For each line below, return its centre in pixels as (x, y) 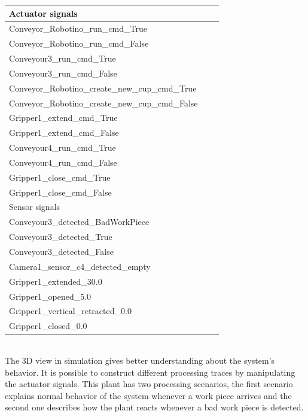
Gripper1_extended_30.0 (56, 281)
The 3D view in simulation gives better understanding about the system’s (140, 360)
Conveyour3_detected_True (61, 237)
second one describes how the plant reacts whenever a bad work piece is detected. (154, 407)
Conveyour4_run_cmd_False (63, 162)
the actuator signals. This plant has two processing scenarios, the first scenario (149, 384)
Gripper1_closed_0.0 (48, 326)
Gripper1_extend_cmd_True (63, 118)
